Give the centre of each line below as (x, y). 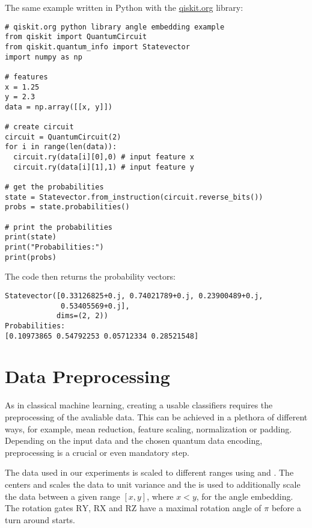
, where (160, 496)
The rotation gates (39, 508)
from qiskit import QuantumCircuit (76, 37)
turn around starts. (40, 519)
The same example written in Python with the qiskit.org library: (124, 7)
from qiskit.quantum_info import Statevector (97, 47)
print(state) (31, 237)
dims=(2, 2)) (82, 316)
